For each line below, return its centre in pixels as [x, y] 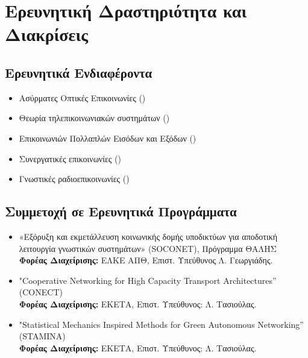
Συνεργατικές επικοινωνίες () [70, 158]
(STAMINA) [42, 336]
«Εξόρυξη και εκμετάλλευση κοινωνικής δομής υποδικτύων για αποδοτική [148, 236]
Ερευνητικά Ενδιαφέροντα [79, 72]
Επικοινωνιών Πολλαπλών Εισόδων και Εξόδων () [108, 138]
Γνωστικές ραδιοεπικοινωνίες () [74, 179]
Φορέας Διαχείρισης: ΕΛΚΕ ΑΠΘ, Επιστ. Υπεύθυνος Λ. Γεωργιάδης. [146, 260]
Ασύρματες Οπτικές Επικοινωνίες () [82, 97]
